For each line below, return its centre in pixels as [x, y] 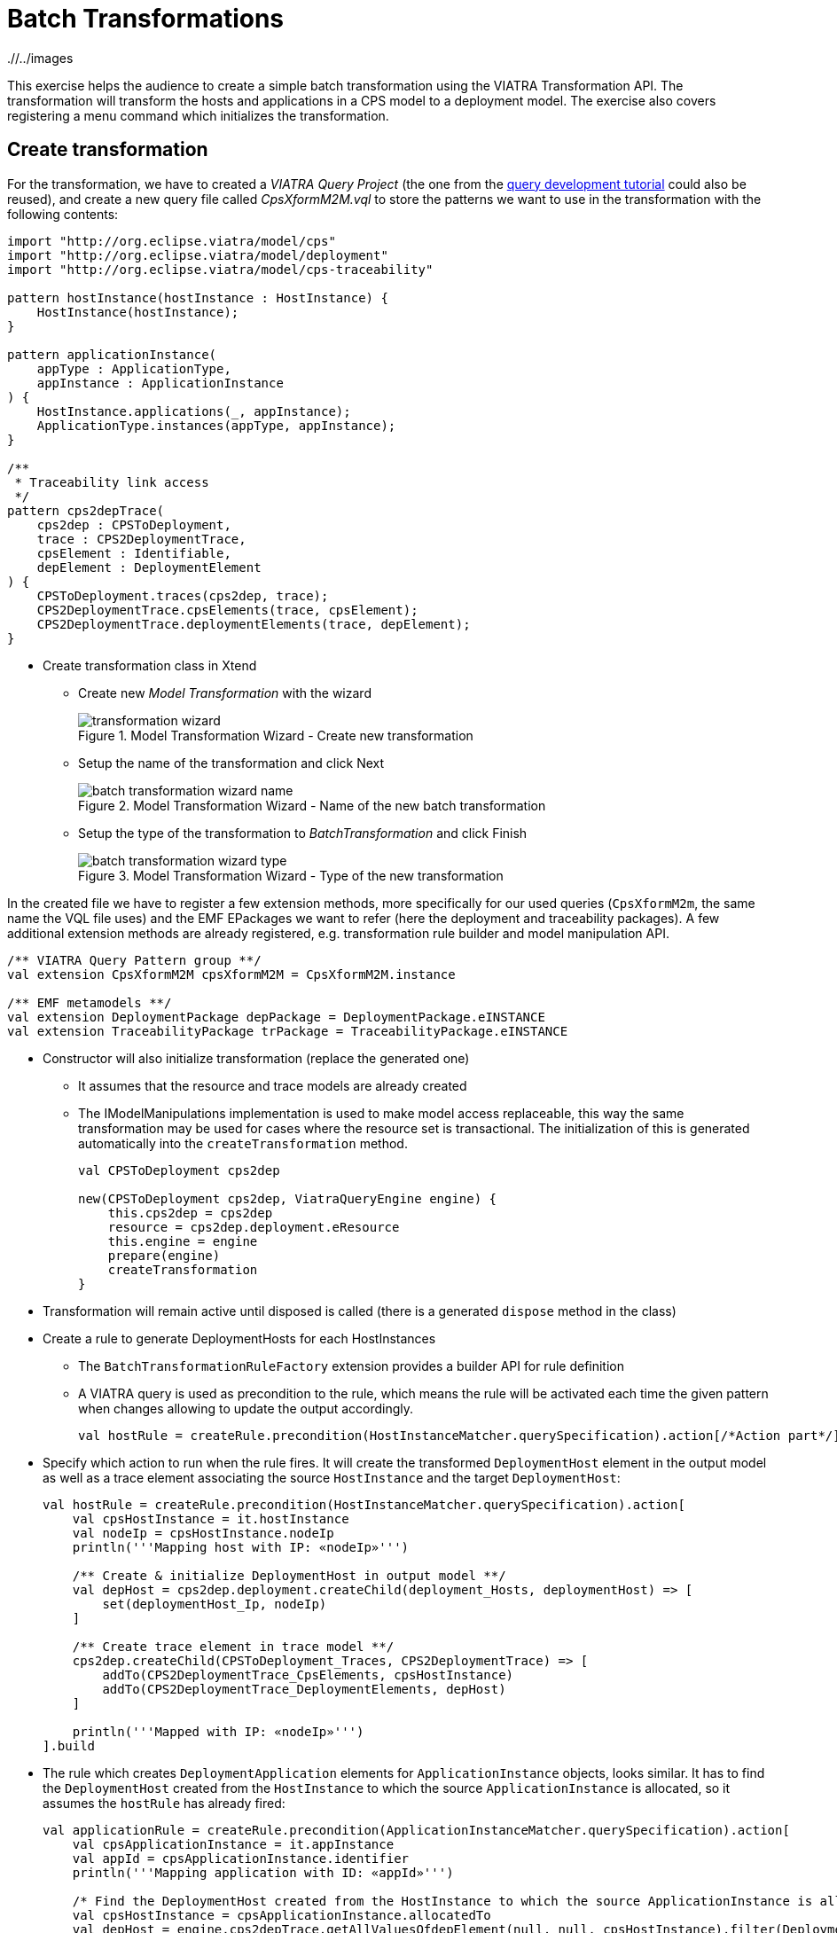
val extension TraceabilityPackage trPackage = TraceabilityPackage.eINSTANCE [288, 1031]
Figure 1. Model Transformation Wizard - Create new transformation [276, 735]
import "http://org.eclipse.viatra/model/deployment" [198, 255]
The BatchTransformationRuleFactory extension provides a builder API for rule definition [351, 1366]
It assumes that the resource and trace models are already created [273, 1085]
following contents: [63, 214]
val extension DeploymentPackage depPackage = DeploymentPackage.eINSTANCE [276, 1017]
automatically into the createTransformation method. [243, 1143]
